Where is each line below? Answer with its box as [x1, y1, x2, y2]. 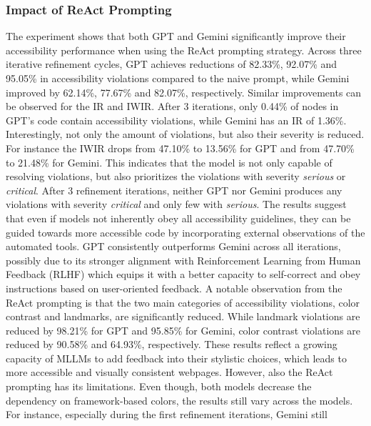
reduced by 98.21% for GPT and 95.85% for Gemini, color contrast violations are [6, 322, 361, 337]
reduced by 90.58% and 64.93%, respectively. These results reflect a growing [6, 337, 337, 352]
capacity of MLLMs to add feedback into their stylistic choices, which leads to [6, 350, 347, 365]
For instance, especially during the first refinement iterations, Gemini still [6, 407, 327, 422]
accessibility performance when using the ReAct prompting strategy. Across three [6, 42, 362, 57]
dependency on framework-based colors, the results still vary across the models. [6, 392, 353, 407]
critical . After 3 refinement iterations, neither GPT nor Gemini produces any [6, 182, 342, 197]
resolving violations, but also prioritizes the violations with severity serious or [6, 169, 346, 184]
